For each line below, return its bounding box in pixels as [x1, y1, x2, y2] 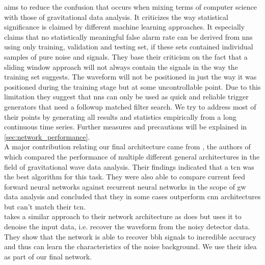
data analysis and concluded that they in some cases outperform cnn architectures [4, 191, 261, 202]
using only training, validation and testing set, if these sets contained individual [4, 41, 253, 52]
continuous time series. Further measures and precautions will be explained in [4, 121, 247, 132]
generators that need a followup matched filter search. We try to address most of [4, 101, 256, 112]
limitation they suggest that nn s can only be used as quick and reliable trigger [4, 91, 249, 102]
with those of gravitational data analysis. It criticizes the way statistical [4, 11, 228, 22]
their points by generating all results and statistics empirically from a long [4, 111, 236, 122]
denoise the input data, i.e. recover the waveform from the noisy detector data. [4, 221, 250, 232]
